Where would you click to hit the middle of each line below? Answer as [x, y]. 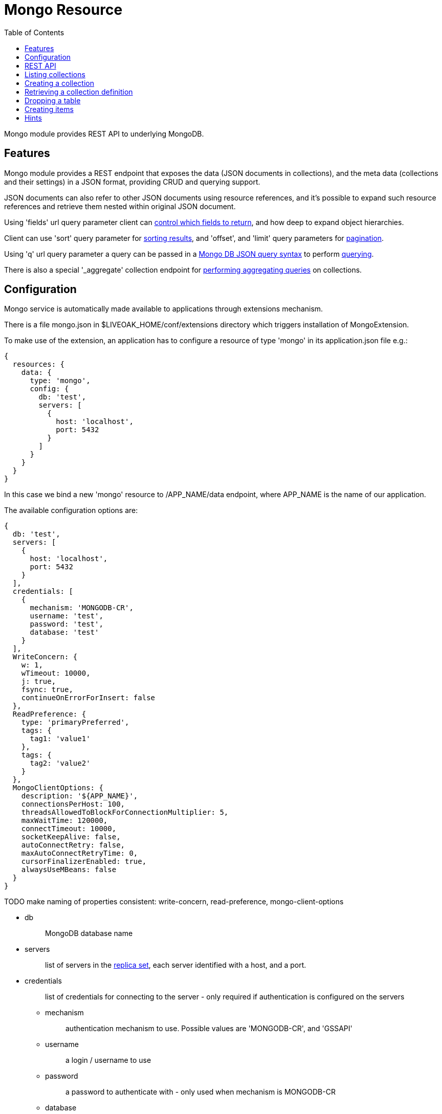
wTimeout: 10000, [56, 673]
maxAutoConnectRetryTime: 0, [80, 853]
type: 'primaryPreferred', [75, 722]
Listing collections [55, 74]
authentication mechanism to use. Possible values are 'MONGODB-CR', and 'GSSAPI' [209, 1029]
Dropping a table [53, 100]
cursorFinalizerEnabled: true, [84, 862]
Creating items [49, 109]
